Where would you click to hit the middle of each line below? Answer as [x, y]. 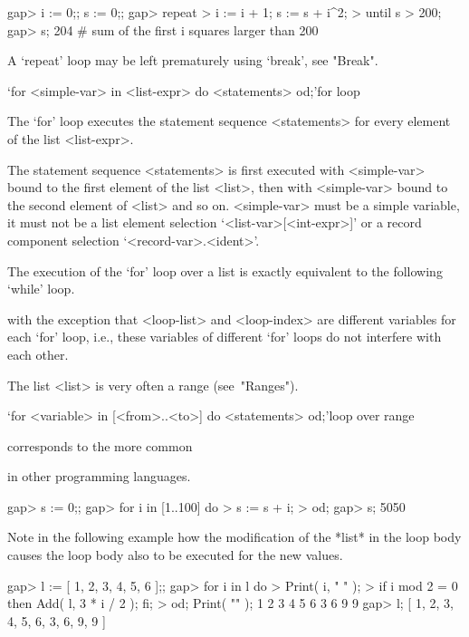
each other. [38, 354]
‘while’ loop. [41, 289]
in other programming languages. [99, 476]
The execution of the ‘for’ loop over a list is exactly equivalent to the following [225, 270]
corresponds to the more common [100, 445]
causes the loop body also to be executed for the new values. [175, 555]
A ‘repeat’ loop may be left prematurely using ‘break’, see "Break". [193, 60]
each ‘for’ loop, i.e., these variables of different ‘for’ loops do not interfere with [225, 337]
